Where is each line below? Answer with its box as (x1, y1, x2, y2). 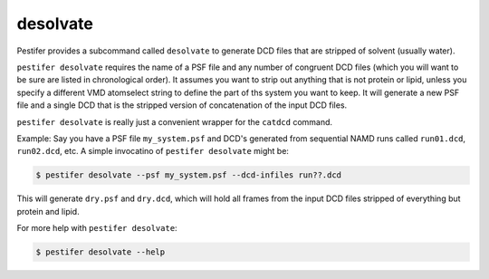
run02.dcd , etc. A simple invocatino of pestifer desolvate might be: (16, 146, 290, 157)
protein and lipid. (16, 206, 81, 216)
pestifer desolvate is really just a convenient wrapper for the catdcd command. (16, 116, 333, 127)
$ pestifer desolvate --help (35, 247, 166, 257)
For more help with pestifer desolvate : (16, 223, 177, 234)
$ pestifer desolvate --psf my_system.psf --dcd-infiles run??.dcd (35, 170, 342, 180)
